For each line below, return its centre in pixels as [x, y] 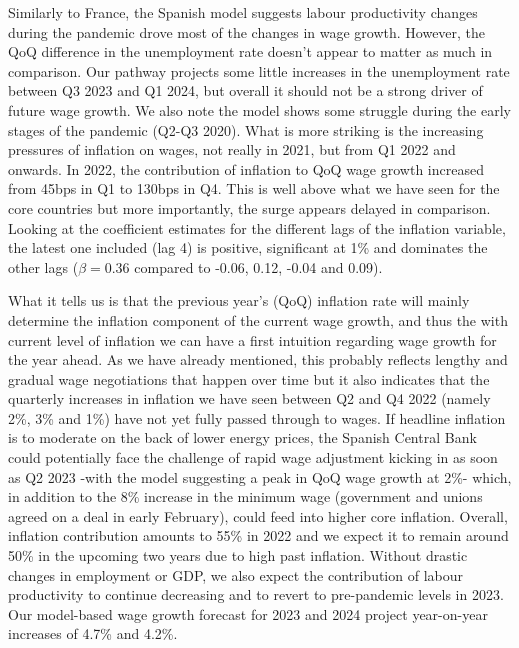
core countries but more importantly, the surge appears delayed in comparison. [249, 207]
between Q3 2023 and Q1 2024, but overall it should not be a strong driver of [245, 90]
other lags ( [43, 266]
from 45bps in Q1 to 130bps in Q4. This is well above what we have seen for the [254, 188]
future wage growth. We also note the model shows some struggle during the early [259, 109]
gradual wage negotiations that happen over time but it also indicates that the [249, 378]
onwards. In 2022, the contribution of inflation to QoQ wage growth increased [246, 168]
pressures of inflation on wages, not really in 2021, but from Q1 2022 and [232, 149]
